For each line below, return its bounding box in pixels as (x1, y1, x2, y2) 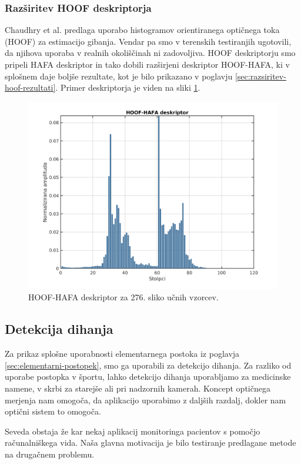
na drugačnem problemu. (5, 448, 95, 460)
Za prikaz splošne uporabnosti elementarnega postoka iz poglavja (5, 347, 240, 360)
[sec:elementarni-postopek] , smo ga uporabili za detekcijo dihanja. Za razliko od (5, 359, 292, 371)
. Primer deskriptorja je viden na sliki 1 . (55, 81, 200, 94)
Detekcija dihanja (5, 320, 113, 338)
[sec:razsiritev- (235, 69, 286, 82)
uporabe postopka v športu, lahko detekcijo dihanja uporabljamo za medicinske (5, 370, 291, 383)
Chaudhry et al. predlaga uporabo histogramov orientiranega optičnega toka (5, 24, 280, 36)
